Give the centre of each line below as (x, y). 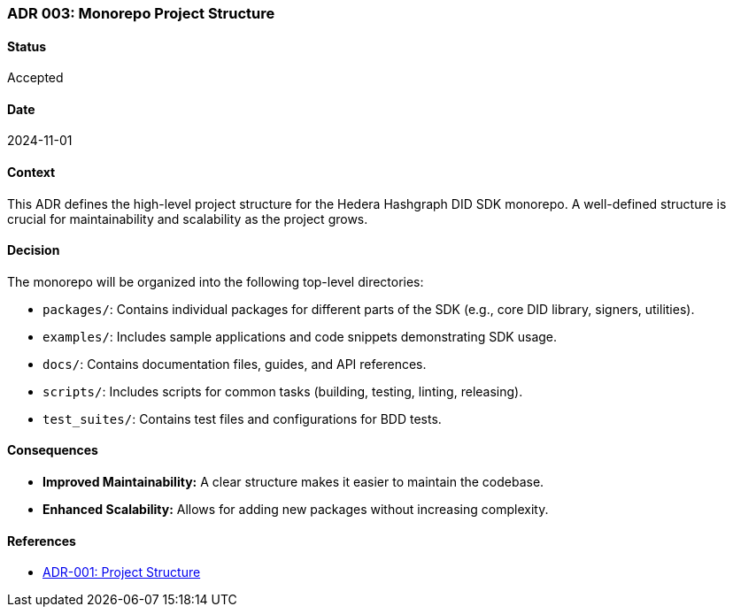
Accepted (35, 78)
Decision (34, 250)
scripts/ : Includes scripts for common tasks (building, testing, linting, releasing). (283, 391)
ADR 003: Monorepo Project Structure (141, 13)
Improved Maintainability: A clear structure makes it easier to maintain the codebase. (293, 482)
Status (27, 46)
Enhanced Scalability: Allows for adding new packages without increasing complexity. (296, 510)
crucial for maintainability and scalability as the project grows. (188, 219)
